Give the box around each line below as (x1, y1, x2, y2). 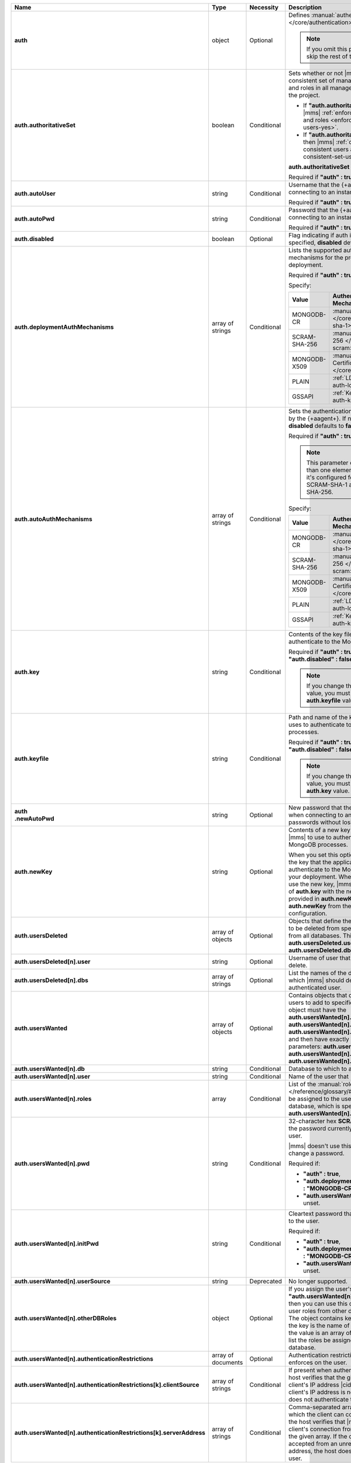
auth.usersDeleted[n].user (14, 957, 91, 966)
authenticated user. (288, 984, 342, 991)
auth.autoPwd (14, 215, 55, 222)
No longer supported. (288, 1277, 348, 1285)
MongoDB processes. (288, 840, 348, 849)
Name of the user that (288, 1073, 349, 1080)
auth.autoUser (14, 190, 56, 197)
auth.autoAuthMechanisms (14, 515, 93, 523)
